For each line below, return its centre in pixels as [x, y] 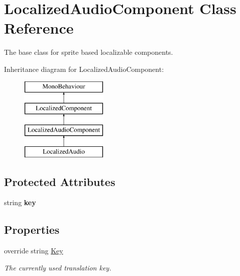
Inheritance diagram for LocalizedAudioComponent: [84, 69]
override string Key [34, 251]
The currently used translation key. [58, 267]
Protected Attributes [60, 181]
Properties [32, 229]
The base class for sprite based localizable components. [89, 52]
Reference [39, 28]
